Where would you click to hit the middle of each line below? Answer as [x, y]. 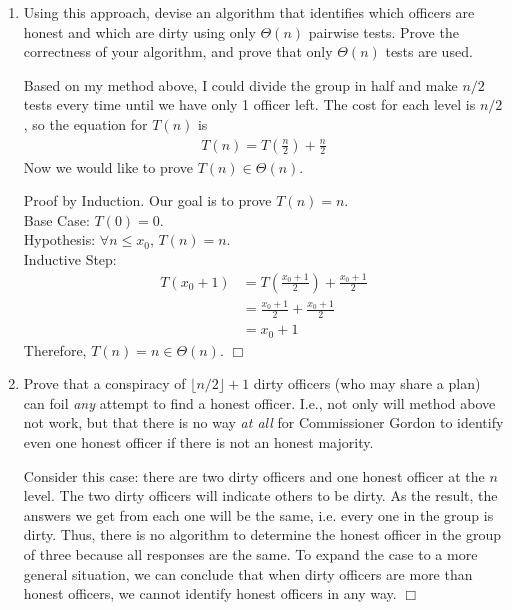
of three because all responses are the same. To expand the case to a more [250, 554]
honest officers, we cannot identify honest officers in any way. [210, 593]
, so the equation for [85, 123]
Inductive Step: [70, 258]
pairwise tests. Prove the [383, 31]
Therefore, [55, 349]
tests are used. [429, 51]
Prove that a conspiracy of [104, 383]
